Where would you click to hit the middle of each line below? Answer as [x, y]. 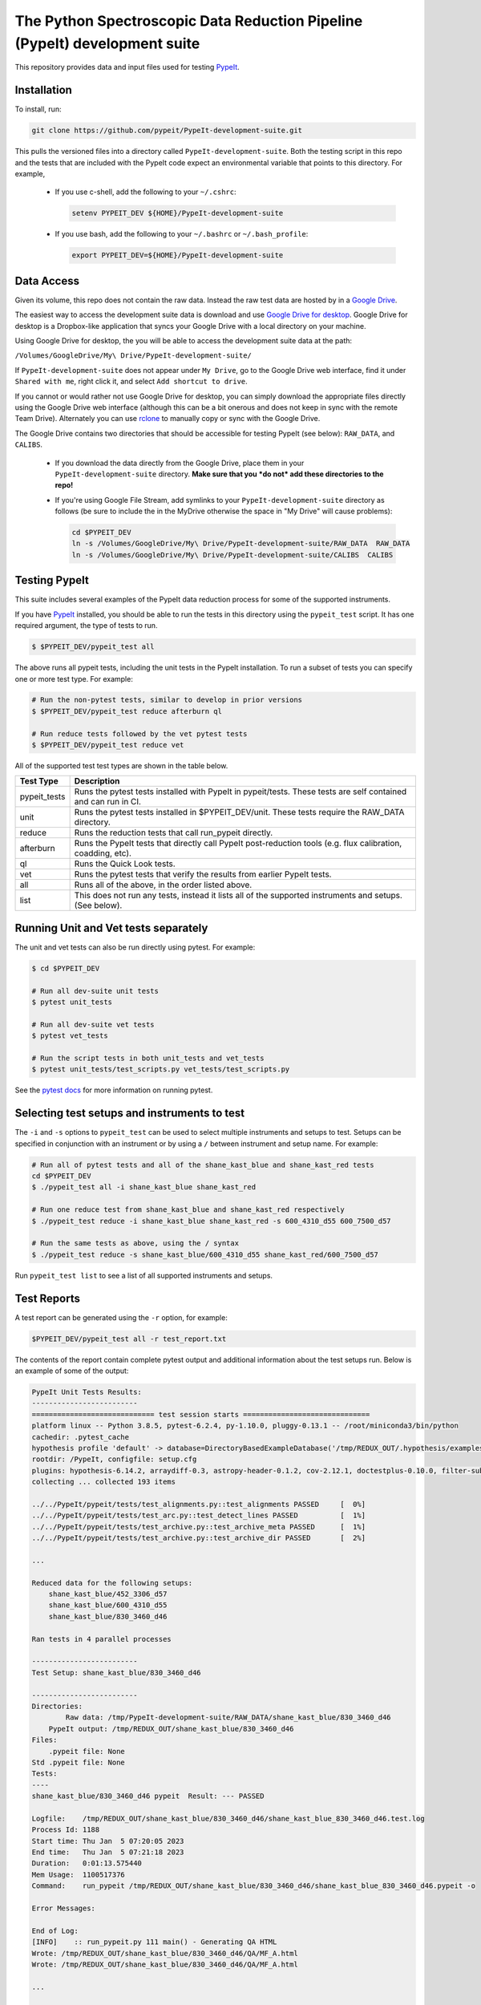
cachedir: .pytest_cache [81, 1437]
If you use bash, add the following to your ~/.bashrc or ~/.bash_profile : [182, 234]
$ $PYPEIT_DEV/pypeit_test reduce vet [108, 745]
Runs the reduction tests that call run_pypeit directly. [174, 832]
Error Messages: [64, 1908]
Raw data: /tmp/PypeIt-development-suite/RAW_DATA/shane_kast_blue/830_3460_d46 [228, 1717]
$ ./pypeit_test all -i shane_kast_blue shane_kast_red [144, 1187]
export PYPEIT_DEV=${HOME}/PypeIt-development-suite [178, 255]
